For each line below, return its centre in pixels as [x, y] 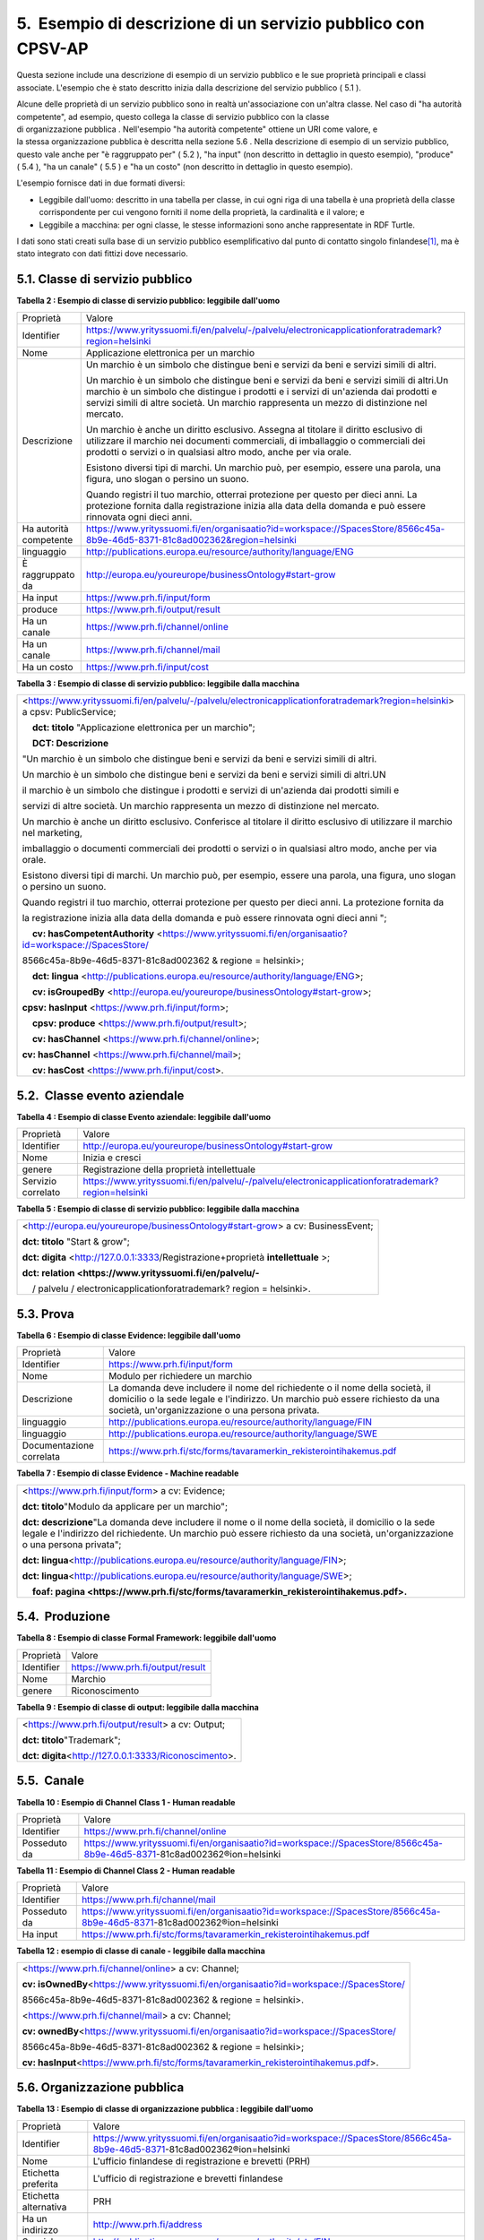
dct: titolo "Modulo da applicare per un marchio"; [125, 1506]
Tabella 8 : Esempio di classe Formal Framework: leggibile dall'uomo [147, 1638]
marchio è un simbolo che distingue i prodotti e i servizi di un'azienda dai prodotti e [261, 392]
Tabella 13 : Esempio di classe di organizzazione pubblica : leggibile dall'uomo [165, 2109]
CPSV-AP [52, 48]
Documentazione [58, 1445]
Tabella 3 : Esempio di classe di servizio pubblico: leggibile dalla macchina [158, 683]
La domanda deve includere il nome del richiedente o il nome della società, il [269, 1388]
